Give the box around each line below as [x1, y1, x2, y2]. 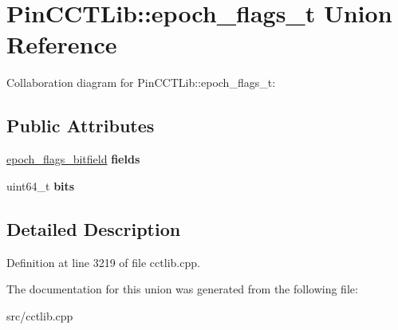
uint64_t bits [6, 177, 75, 194]
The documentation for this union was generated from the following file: [6, 281, 358, 297]
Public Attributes [6, 113, 155, 138]
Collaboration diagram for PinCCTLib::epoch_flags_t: [6, 74, 276, 91]
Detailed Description [6, 216, 181, 241]
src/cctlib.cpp [6, 307, 73, 324]
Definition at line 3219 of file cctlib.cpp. [6, 253, 200, 270]
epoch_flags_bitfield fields [6, 151, 140, 167]
